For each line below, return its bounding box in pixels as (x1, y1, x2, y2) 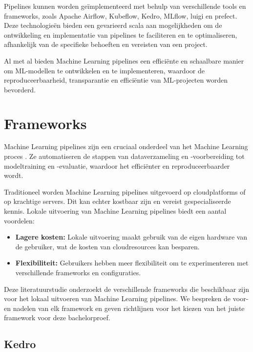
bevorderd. (4, 84, 36, 94)
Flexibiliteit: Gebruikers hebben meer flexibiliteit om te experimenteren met (15, 258, 249, 268)
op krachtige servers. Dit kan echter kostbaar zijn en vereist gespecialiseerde (4, 196, 231, 206)
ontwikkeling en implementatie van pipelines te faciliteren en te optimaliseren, (4, 29, 237, 40)
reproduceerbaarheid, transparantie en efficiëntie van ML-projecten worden (4, 75, 228, 85)
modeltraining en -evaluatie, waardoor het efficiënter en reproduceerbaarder (4, 160, 230, 171)
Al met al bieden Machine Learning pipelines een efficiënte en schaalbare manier (4, 55, 244, 66)
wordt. (4, 170, 23, 180)
